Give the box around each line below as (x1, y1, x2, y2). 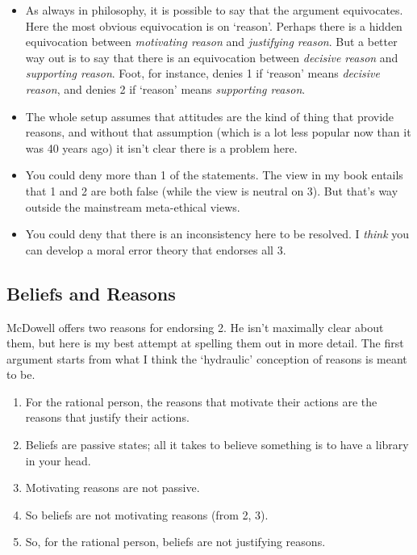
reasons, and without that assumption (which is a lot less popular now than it (25, 124, 411, 141)
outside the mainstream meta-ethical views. (25, 198, 240, 215)
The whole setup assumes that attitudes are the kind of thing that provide (25, 107, 394, 124)
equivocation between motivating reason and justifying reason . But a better (25, 33, 398, 50)
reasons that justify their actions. (25, 409, 190, 426)
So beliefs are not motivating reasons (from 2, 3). (25, 506, 269, 523)
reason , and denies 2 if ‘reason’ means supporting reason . (25, 80, 306, 97)
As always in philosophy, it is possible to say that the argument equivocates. (25, 2, 403, 18)
